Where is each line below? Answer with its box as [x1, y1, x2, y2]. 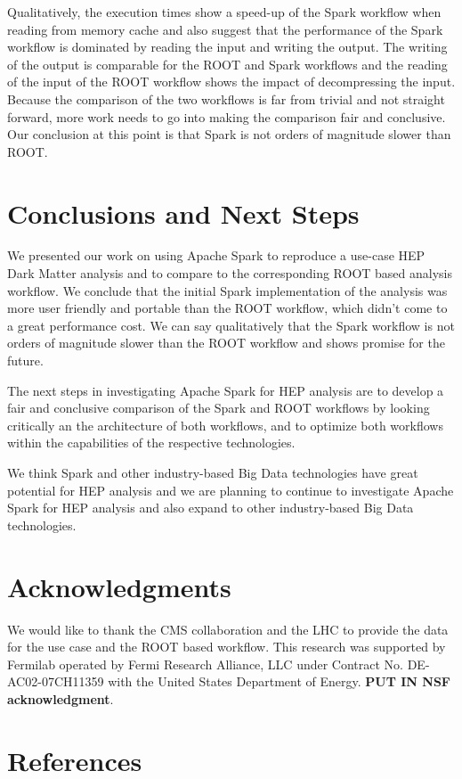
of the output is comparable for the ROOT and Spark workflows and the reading [7, 54, 448, 73]
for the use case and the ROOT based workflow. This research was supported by [7, 637, 446, 656]
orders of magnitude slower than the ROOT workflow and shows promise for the [7, 333, 445, 352]
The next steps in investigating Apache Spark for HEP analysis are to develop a [7, 381, 444, 399]
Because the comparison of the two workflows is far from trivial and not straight [7, 89, 445, 108]
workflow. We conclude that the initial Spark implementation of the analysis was [7, 281, 448, 299]
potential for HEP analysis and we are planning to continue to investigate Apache [7, 480, 454, 499]
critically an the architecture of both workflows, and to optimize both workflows [7, 415, 443, 434]
